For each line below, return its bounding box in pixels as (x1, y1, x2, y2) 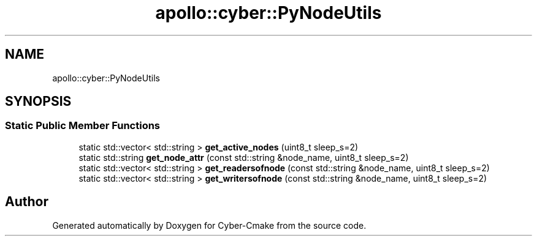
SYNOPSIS (5, 94, 72, 109)
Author (5, 194, 48, 210)
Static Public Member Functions (5, 119, 161, 132)
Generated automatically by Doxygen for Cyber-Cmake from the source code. (52, 220, 367, 231)
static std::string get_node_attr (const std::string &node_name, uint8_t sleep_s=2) (78, 152, 409, 163)
